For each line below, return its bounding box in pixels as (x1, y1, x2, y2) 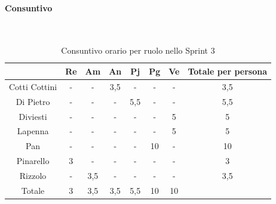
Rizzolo (19, 169, 47, 181)
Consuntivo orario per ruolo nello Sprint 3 (61, 44, 215, 57)
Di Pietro (16, 95, 50, 107)
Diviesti (19, 110, 47, 122)
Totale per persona (188, 64, 268, 77)
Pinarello (16, 154, 50, 167)
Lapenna (17, 125, 49, 137)
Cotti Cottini (9, 80, 57, 92)
